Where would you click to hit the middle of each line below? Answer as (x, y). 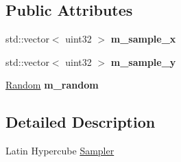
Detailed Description (81, 122)
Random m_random (52, 85)
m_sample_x (143, 39)
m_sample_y (143, 61)
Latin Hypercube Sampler (60, 151)
